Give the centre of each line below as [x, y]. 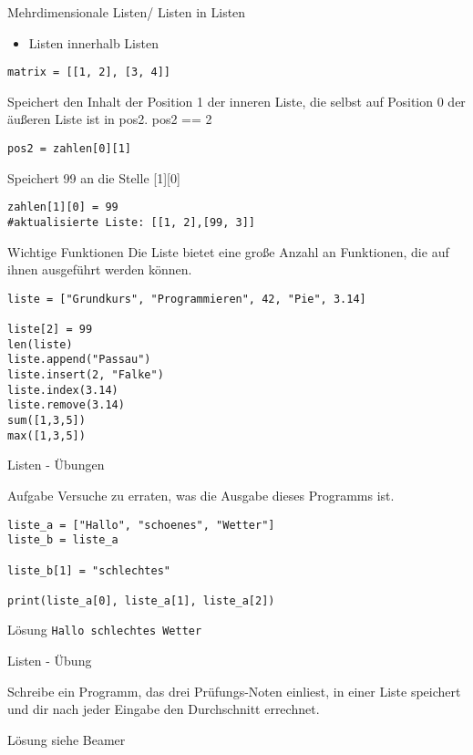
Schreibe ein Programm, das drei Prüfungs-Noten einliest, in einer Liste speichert [234, 691]
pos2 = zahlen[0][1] [70, 149]
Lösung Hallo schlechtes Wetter [105, 630]
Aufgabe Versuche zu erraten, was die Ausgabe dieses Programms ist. [201, 495]
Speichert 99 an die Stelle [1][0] [94, 177]
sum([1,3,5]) [46, 421]
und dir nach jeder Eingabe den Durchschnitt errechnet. [164, 709]
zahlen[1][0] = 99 [63, 207]
